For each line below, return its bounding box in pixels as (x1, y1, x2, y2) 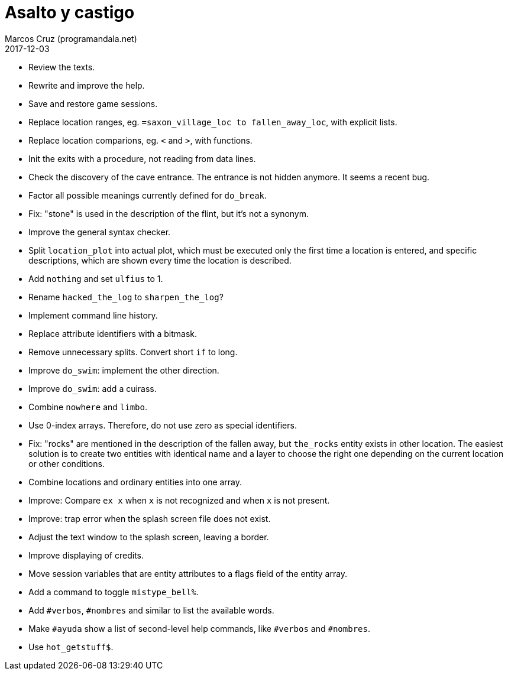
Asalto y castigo (5, 2, 135, 22)
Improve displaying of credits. (28, 550, 144, 560)
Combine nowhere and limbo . (28, 401, 148, 412)
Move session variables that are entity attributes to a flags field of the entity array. (28, 568, 348, 579)
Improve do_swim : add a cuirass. (28, 383, 157, 394)
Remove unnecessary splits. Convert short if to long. (28, 346, 238, 357)
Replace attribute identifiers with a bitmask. (28, 328, 198, 339)
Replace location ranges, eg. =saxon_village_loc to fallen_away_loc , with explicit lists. (28, 116, 397, 127)
